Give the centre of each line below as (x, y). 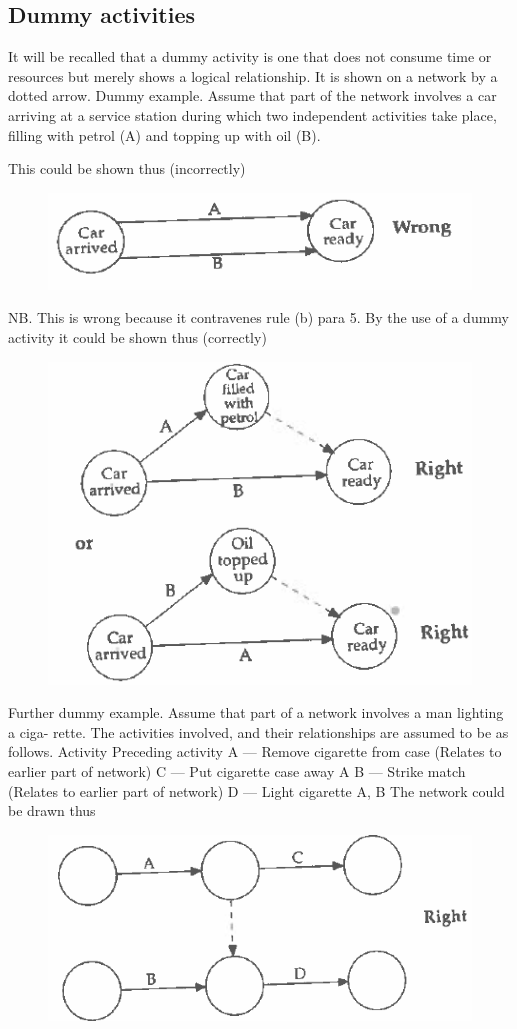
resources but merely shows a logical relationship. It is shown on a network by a (253, 75)
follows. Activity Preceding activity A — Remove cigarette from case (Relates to (255, 751)
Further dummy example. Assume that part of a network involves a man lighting (256, 712)
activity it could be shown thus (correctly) (137, 336)
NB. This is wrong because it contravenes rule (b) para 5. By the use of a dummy (258, 317)
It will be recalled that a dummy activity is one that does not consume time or (250, 56)
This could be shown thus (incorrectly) (127, 168)
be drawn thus (52, 810)
